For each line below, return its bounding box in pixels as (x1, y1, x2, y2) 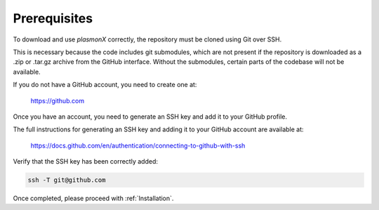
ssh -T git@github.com (27, 176, 106, 184)
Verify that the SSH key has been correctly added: (13, 157, 158, 166)
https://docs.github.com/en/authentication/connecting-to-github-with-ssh (30, 141, 246, 150)
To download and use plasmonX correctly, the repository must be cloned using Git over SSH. (13, 35, 282, 44)
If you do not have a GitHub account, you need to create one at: (13, 81, 197, 89)
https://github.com (30, 96, 84, 105)
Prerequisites (13, 11, 93, 26)
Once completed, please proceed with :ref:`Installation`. (13, 194, 174, 203)
